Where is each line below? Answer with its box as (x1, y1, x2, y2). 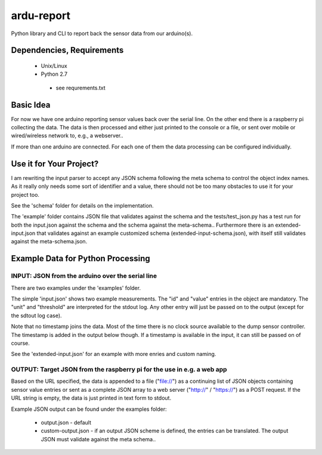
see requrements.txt (55, 84, 106, 91)
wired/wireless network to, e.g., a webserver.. (11, 132, 123, 140)
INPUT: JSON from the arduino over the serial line (11, 272, 157, 280)
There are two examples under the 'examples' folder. (11, 284, 141, 292)
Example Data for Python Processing (11, 253, 150, 264)
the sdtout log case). (11, 312, 62, 319)
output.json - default (41, 419, 92, 426)
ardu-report (11, 9, 71, 22)
